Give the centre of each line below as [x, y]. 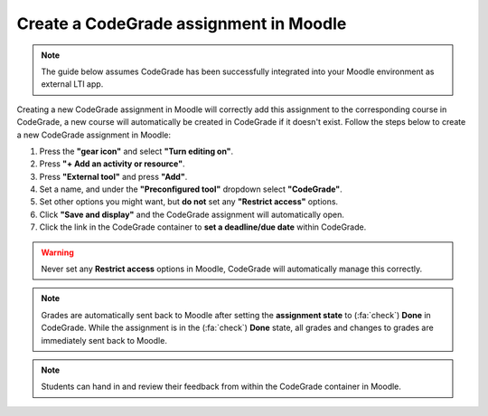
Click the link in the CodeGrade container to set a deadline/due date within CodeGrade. [203, 227]
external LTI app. [72, 84]
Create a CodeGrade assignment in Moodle [182, 24]
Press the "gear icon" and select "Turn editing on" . [136, 151]
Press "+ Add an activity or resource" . [112, 164]
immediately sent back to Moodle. [104, 340]
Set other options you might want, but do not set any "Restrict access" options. [189, 202]
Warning [57, 252]
